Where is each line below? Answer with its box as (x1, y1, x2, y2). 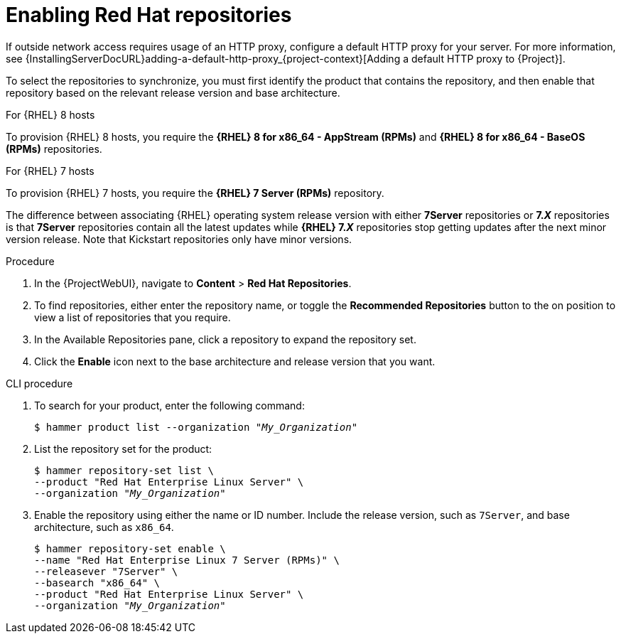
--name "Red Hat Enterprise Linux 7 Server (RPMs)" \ (34, 554, 340, 566)
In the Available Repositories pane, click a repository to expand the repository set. (34, 333, 416, 345)
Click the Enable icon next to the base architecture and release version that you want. (34, 355, 436, 367)
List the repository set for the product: (34, 442, 212, 455)
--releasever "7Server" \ (34, 565, 178, 577)
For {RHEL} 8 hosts (6, 108, 95, 121)
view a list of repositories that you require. (34, 311, 231, 323)
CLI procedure (6, 377, 73, 390)
